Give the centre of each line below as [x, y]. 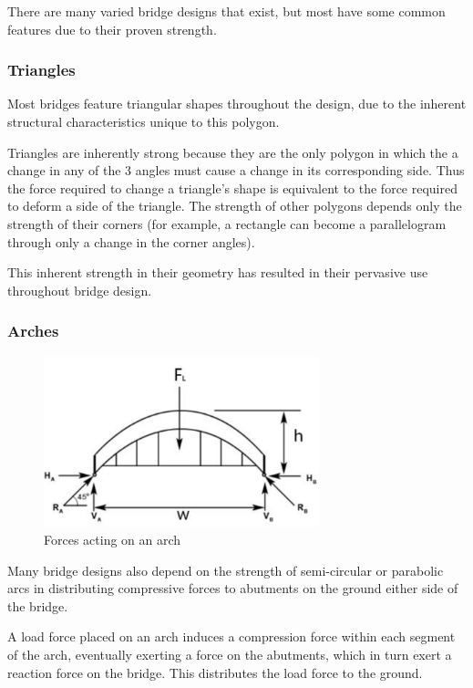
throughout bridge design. [80, 290]
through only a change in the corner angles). [131, 241]
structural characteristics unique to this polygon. [144, 121]
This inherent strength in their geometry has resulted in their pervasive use [218, 272]
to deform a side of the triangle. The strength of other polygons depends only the [235, 206]
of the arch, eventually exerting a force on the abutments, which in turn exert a [230, 654]
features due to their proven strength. [112, 29]
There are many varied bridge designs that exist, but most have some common [226, 11]
